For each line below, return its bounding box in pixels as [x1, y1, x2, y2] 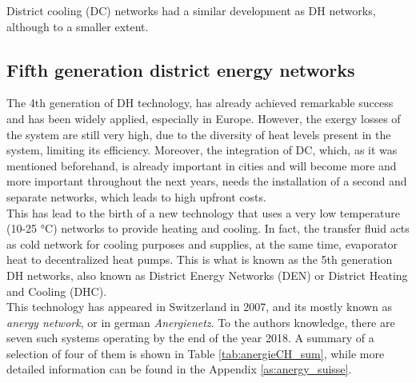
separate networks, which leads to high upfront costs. [6, 188, 266, 205]
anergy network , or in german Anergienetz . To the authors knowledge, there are [6, 313, 395, 330]
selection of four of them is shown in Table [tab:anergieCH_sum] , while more [6, 345, 385, 361]
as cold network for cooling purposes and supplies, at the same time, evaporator [6, 235, 398, 252]
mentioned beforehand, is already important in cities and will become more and [6, 157, 397, 174]
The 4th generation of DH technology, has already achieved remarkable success [6, 94, 394, 111]
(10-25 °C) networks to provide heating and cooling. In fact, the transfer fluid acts [6, 220, 410, 237]
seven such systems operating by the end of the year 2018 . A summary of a [6, 329, 374, 346]
